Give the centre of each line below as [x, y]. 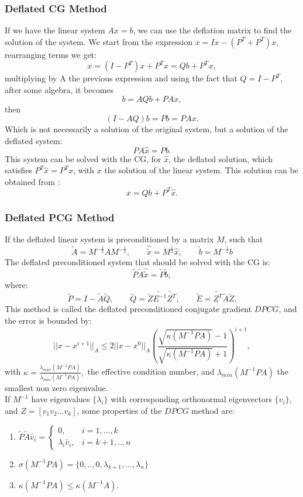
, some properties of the [119, 410]
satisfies [18, 170]
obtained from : [32, 181]
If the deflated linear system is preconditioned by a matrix [109, 239]
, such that [244, 239]
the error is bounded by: [48, 321]
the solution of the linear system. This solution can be [201, 170]
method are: [213, 410]
